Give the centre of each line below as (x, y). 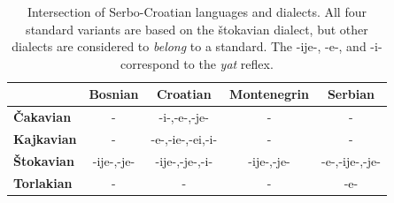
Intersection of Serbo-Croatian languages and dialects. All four (197, 11)
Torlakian (43, 182)
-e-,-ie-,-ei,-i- (184, 139)
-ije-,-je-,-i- (184, 160)
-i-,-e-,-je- (184, 117)
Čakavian (42, 117)
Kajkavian (45, 139)
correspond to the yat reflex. (197, 63)
